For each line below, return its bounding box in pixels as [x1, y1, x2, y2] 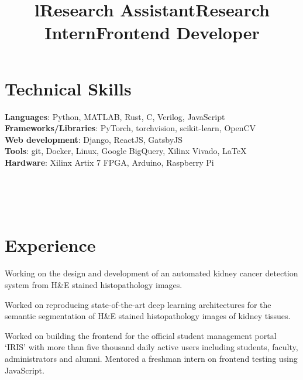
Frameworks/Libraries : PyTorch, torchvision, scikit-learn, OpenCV [5, 122, 256, 134]
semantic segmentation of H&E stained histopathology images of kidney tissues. [5, 310, 291, 322]
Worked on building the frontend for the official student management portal [5, 329, 277, 341]
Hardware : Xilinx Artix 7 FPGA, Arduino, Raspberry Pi [5, 156, 214, 168]
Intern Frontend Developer [44, 20, 260, 44]
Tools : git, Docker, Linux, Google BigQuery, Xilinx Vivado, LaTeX [5, 145, 247, 157]
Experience [5, 233, 96, 257]
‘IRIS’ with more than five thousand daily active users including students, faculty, [5, 341, 298, 353]
